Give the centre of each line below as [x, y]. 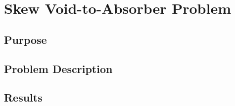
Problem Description [58, 68]
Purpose [25, 39]
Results [23, 97]
